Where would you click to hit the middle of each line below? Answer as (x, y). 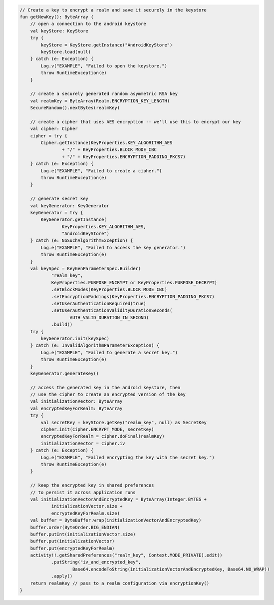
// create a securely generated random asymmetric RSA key (104, 94)
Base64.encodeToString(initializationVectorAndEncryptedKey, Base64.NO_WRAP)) (171, 569)
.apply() (62, 576)
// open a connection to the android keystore (88, 24)
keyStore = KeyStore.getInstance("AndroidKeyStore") (107, 45)
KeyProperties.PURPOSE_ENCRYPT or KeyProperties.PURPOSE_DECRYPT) (134, 283)
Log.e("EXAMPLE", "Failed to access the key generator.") (113, 248)
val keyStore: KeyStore (59, 31)
